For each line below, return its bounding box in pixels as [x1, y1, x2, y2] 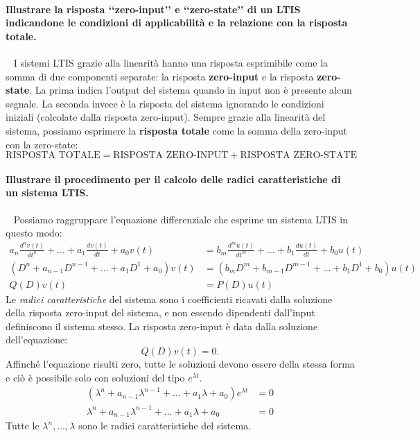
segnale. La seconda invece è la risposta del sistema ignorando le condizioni [6, 96, 324, 110]
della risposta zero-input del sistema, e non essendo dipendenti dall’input [6, 305, 315, 320]
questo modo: [6, 225, 62, 240]
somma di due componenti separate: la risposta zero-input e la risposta [6, 69, 314, 83]
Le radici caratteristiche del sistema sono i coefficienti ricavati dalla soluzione [6, 291, 333, 306]
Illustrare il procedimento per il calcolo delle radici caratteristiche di [6, 171, 341, 186]
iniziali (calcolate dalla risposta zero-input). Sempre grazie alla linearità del [6, 110, 326, 124]
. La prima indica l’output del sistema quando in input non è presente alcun [29, 83, 352, 97]
